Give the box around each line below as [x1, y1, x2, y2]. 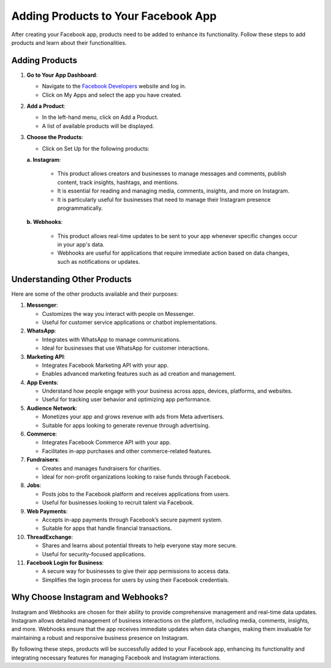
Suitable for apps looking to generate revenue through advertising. [42, 421, 210, 429]
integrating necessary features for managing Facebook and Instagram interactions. [11, 654, 221, 661]
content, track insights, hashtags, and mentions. [57, 179, 179, 186]
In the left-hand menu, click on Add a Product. [42, 113, 159, 121]
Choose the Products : [26, 134, 83, 141]
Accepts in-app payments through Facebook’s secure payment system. [42, 516, 223, 523]
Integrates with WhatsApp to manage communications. [42, 336, 181, 343]
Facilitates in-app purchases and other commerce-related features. [42, 447, 212, 455]
